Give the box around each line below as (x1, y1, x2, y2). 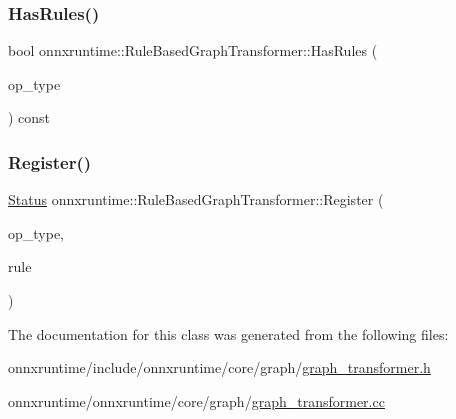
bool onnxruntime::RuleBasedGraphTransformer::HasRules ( (8, 40, 378, 61)
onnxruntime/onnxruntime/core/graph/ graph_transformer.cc (8, 390, 385, 411)
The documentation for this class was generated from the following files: (8, 323, 449, 344)
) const (8, 107, 51, 128)
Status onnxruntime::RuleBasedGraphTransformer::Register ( (8, 189, 384, 210)
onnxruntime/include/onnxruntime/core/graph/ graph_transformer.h (8, 357, 431, 378)
